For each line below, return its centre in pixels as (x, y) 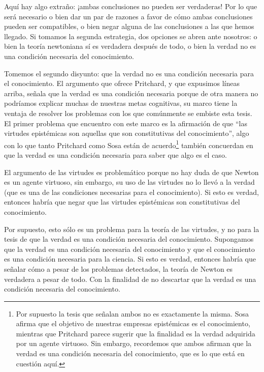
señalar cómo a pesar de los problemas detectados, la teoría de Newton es (119, 268)
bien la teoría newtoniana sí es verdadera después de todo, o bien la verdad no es (130, 46)
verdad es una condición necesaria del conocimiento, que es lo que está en (130, 353)
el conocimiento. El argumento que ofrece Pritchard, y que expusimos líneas (122, 83)
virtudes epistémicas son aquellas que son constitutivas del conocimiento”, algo (127, 133)
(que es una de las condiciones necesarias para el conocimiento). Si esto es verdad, (131, 192)
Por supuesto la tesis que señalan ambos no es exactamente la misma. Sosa (132, 313)
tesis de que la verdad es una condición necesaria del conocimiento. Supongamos (129, 239)
